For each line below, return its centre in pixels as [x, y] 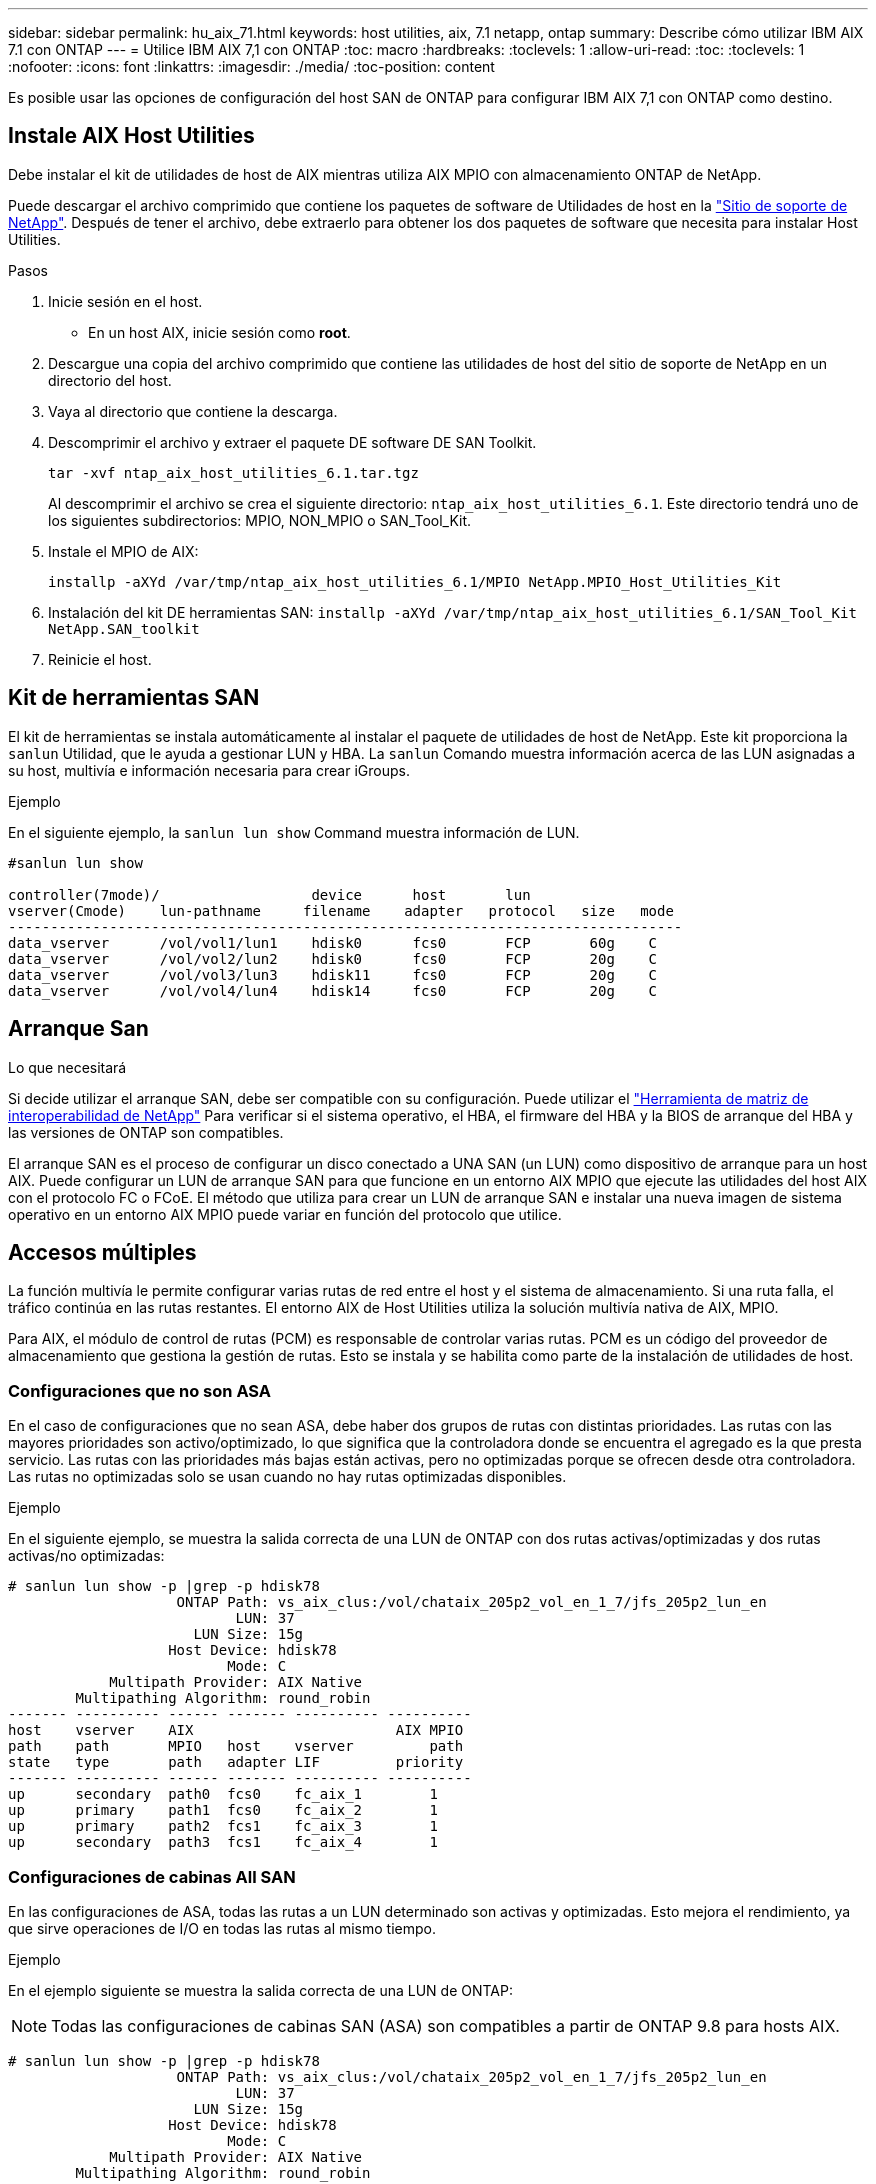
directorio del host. [110, 380]
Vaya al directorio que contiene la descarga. [193, 411]
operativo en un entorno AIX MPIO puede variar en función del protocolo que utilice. [285, 1214]
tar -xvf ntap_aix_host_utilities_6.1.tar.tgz [233, 472]
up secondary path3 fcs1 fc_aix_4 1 [223, 1842]
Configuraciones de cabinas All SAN [152, 1876]
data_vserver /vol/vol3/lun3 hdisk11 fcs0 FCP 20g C [333, 974]
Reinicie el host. [100, 659]
